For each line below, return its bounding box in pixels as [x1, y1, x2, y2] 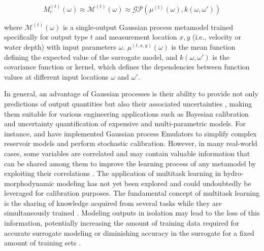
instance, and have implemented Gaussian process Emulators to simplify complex [4, 128, 257, 138]
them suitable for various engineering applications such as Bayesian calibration [4, 108, 249, 119]
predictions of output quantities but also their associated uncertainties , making [4, 98, 252, 109]
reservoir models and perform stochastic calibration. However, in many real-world [4, 138, 257, 149]
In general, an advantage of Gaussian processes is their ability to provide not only [4, 88, 258, 99]
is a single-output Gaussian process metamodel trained [62, 21, 233, 32]
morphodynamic [4, 177, 54, 188]
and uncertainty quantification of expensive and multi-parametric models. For [4, 118, 246, 129]
